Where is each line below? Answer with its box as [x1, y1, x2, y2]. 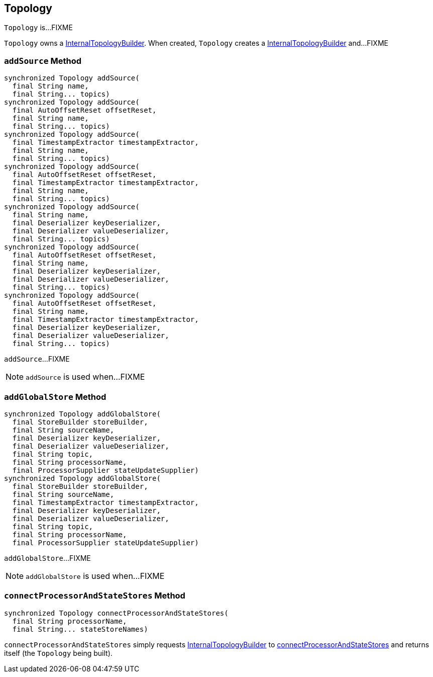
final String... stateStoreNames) [12, 625, 148, 633]
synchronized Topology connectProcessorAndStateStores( [4, 609, 229, 617]
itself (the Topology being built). [4, 648, 113, 657]
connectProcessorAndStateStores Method [4, 590, 185, 601]
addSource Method [4, 55, 82, 66]
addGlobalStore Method [4, 391, 106, 402]
